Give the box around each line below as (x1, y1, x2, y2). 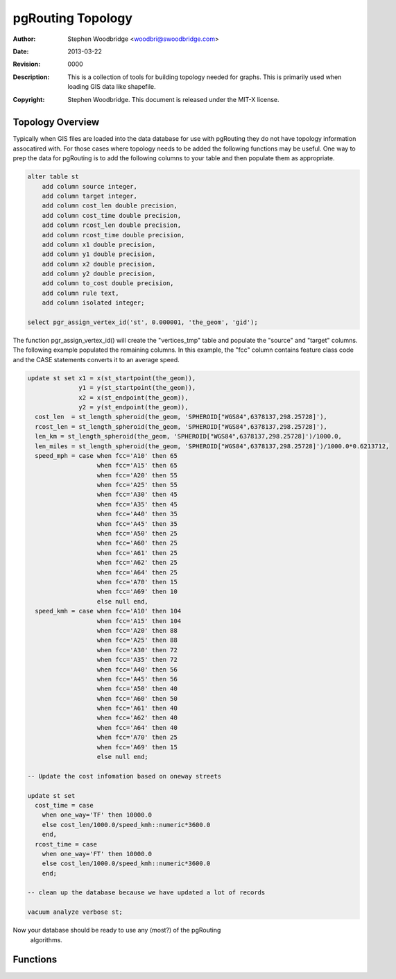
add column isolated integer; (42, 299, 145, 307)
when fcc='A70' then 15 (96, 578, 178, 586)
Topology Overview (12, 117, 100, 128)
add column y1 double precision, (42, 250, 156, 258)
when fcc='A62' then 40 (96, 714, 178, 722)
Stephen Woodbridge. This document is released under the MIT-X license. (67, 95, 280, 103)
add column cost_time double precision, (42, 212, 182, 219)
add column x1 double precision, (42, 240, 156, 248)
